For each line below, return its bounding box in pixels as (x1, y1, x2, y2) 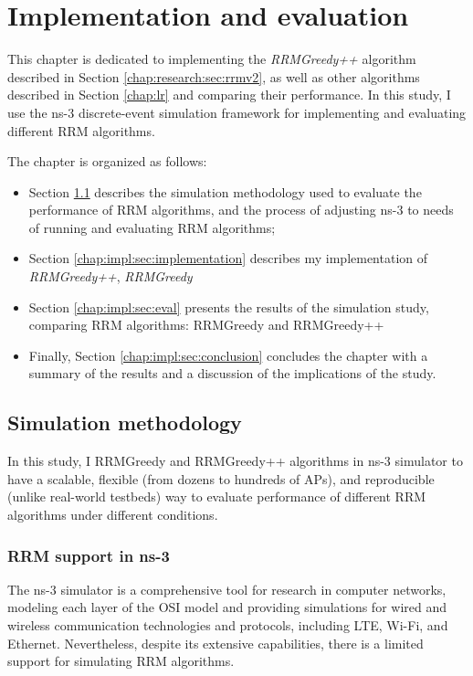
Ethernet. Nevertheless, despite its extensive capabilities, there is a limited (7, 633, 424, 652)
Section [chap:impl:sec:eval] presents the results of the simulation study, (28, 297, 429, 316)
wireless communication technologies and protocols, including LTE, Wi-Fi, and (7, 616, 448, 635)
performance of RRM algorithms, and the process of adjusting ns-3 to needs (28, 200, 454, 219)
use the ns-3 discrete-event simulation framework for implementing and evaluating (7, 102, 467, 121)
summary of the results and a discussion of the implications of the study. (28, 364, 436, 383)
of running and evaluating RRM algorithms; (28, 217, 276, 237)
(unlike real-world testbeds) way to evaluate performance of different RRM (7, 487, 426, 506)
